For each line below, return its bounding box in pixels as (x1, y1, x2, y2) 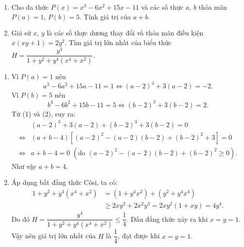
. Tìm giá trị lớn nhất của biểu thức (65, 37, 172, 47)
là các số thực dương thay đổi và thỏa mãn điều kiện (47, 28, 204, 38)
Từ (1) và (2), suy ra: (11, 108, 76, 118)
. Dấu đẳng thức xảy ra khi (126, 214, 208, 224)
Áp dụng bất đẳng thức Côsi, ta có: (11, 177, 118, 187)
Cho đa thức (11, 2, 49, 12)
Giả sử (11, 28, 31, 38)
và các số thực (141, 2, 184, 12)
